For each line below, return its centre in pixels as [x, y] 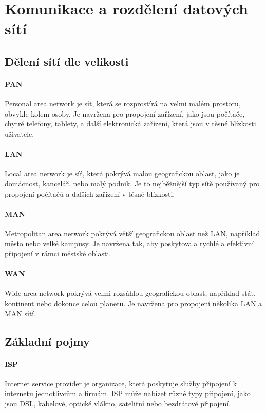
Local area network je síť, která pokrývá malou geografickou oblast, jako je [122, 173]
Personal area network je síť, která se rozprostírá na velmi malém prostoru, [123, 104]
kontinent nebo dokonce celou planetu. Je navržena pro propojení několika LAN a [134, 303]
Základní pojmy [47, 341]
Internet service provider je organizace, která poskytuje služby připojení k [121, 383]
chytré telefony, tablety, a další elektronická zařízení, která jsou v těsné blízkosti [130, 124]
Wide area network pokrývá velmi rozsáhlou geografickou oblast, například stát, [130, 293]
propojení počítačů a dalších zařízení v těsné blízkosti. [90, 193]
